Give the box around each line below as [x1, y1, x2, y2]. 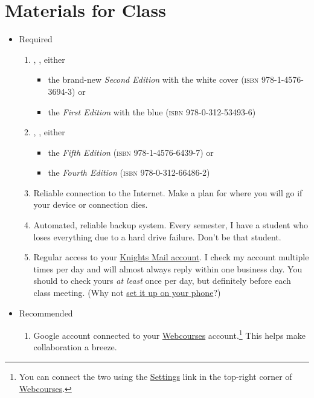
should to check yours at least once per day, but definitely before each [33, 274, 291, 287]
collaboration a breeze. [33, 341, 117, 353]
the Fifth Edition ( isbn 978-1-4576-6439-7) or [48, 146, 214, 158]
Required [19, 33, 53, 45]
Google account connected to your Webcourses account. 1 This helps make [33, 327, 306, 341]
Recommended [19, 306, 73, 319]
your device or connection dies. [33, 198, 148, 211]
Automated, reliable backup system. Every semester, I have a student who [33, 219, 309, 231]
